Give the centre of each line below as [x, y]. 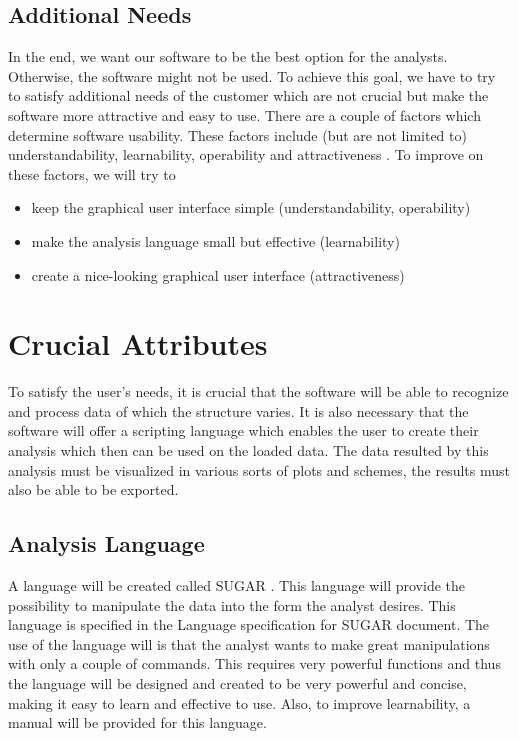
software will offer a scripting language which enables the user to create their [243, 430]
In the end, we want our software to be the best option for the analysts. [228, 56]
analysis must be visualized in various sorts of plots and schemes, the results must [259, 469]
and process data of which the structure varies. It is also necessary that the [238, 410]
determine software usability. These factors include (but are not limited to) [237, 134]
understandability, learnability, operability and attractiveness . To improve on [246, 154]
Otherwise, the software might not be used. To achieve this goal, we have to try [252, 75]
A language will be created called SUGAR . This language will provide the [237, 585]
